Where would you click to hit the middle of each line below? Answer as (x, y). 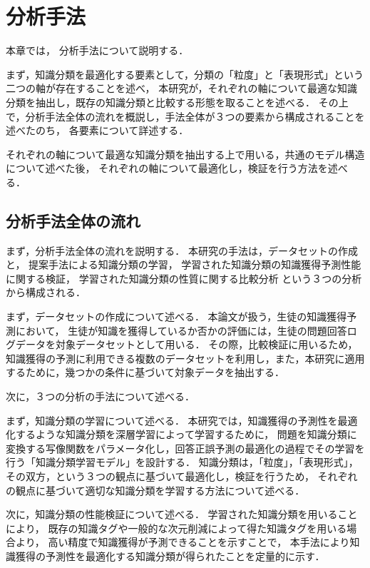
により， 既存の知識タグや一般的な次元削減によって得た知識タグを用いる (176, 528)
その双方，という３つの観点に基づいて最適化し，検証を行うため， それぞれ (182, 476)
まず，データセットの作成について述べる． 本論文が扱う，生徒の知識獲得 (176, 316)
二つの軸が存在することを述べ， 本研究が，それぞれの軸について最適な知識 (181, 88)
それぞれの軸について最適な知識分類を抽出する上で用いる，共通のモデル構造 (185, 154)
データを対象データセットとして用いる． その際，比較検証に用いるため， (186, 344)
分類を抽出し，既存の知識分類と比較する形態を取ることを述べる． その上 (177, 102)
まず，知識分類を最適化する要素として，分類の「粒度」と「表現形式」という (185, 74)
